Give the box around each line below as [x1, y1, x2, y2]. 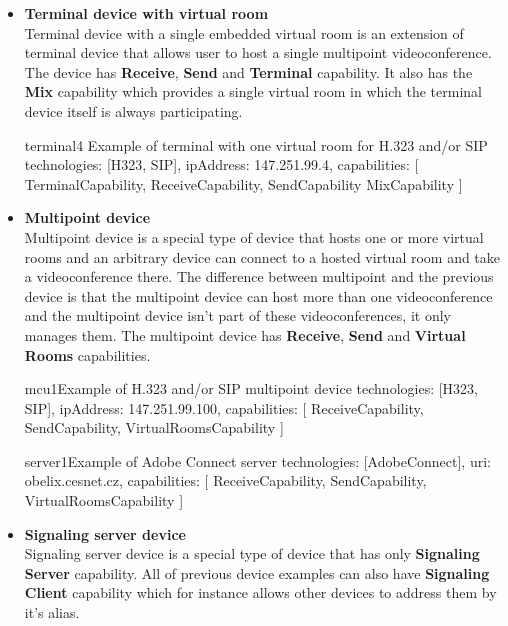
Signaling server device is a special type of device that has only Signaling [24, 543, 480, 564]
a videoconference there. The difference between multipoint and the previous [24, 266, 494, 287]
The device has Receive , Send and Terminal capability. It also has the [24, 61, 473, 82]
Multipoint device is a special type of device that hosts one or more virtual [24, 226, 484, 247]
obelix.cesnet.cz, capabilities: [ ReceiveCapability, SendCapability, [24, 470, 427, 491]
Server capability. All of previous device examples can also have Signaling [24, 562, 490, 583]
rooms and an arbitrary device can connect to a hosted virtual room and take [24, 246, 501, 267]
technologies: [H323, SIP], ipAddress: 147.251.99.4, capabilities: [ [24, 154, 419, 175]
